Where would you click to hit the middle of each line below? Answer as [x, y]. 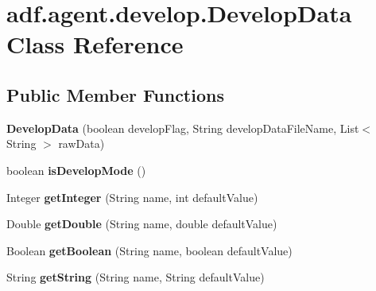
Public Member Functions [115, 94]
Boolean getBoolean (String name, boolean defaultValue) [149, 250]
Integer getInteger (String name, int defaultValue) [132, 197]
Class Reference [95, 44]
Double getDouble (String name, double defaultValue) [142, 224]
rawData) [81, 144]
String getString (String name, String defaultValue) [136, 277]
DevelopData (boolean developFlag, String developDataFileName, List [183, 128]
